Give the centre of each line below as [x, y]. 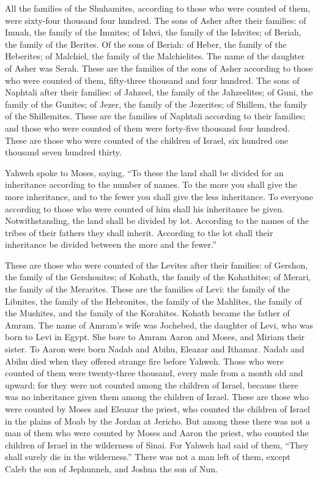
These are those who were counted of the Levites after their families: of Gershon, [157, 265]
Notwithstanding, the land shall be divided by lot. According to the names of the [157, 221]
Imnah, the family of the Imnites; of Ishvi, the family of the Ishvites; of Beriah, [153, 32]
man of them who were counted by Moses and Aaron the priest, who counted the [157, 433]
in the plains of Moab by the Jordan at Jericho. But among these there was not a [158, 421]
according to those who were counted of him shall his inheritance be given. [145, 208]
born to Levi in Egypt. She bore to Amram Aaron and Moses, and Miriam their [155, 337]
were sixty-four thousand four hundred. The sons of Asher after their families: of [156, 20]
